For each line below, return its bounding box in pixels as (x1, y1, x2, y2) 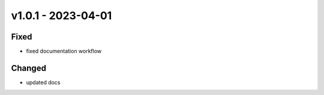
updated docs (26, 78, 61, 86)
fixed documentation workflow (26, 48, 102, 55)
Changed (11, 63, 46, 73)
